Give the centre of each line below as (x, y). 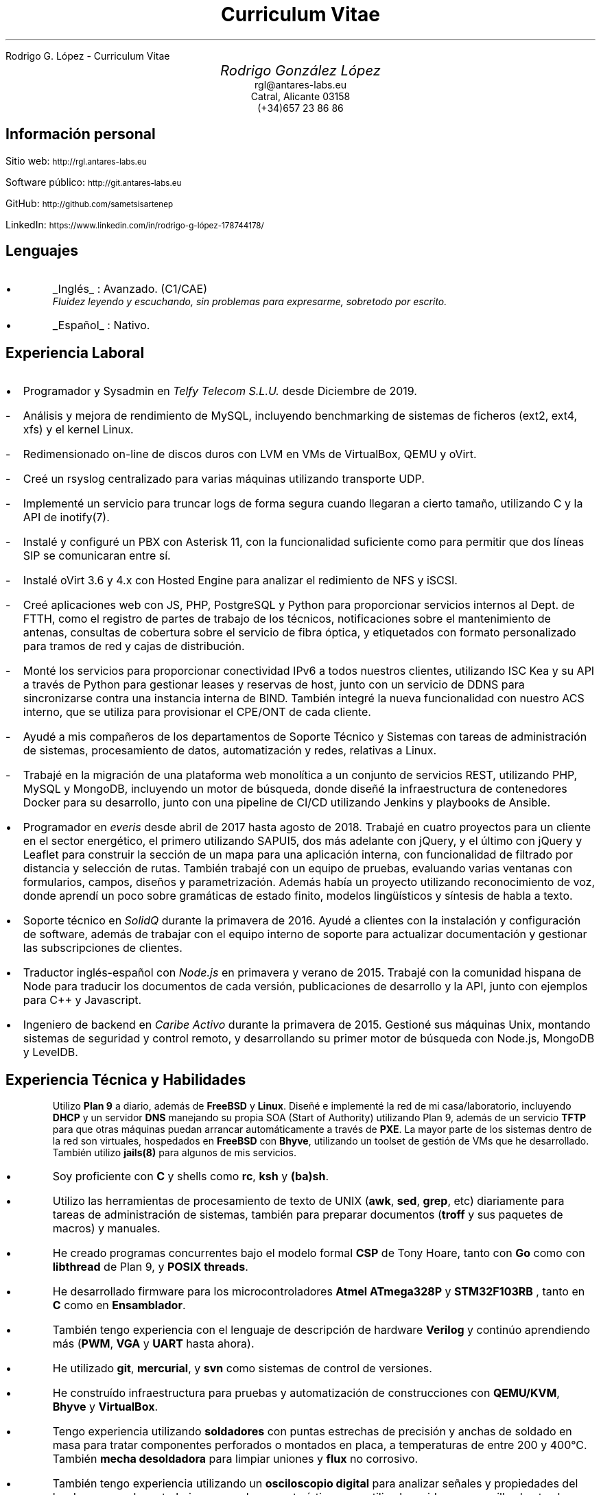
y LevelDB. (50, 1052)
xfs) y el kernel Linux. (78, 430)
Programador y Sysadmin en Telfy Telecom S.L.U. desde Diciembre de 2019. (220, 391)
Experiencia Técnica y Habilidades (126, 1079)
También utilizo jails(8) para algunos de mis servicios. (175, 1153)
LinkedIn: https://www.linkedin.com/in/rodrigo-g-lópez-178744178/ (135, 224)
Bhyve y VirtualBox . (105, 1407)
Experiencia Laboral (75, 352)
